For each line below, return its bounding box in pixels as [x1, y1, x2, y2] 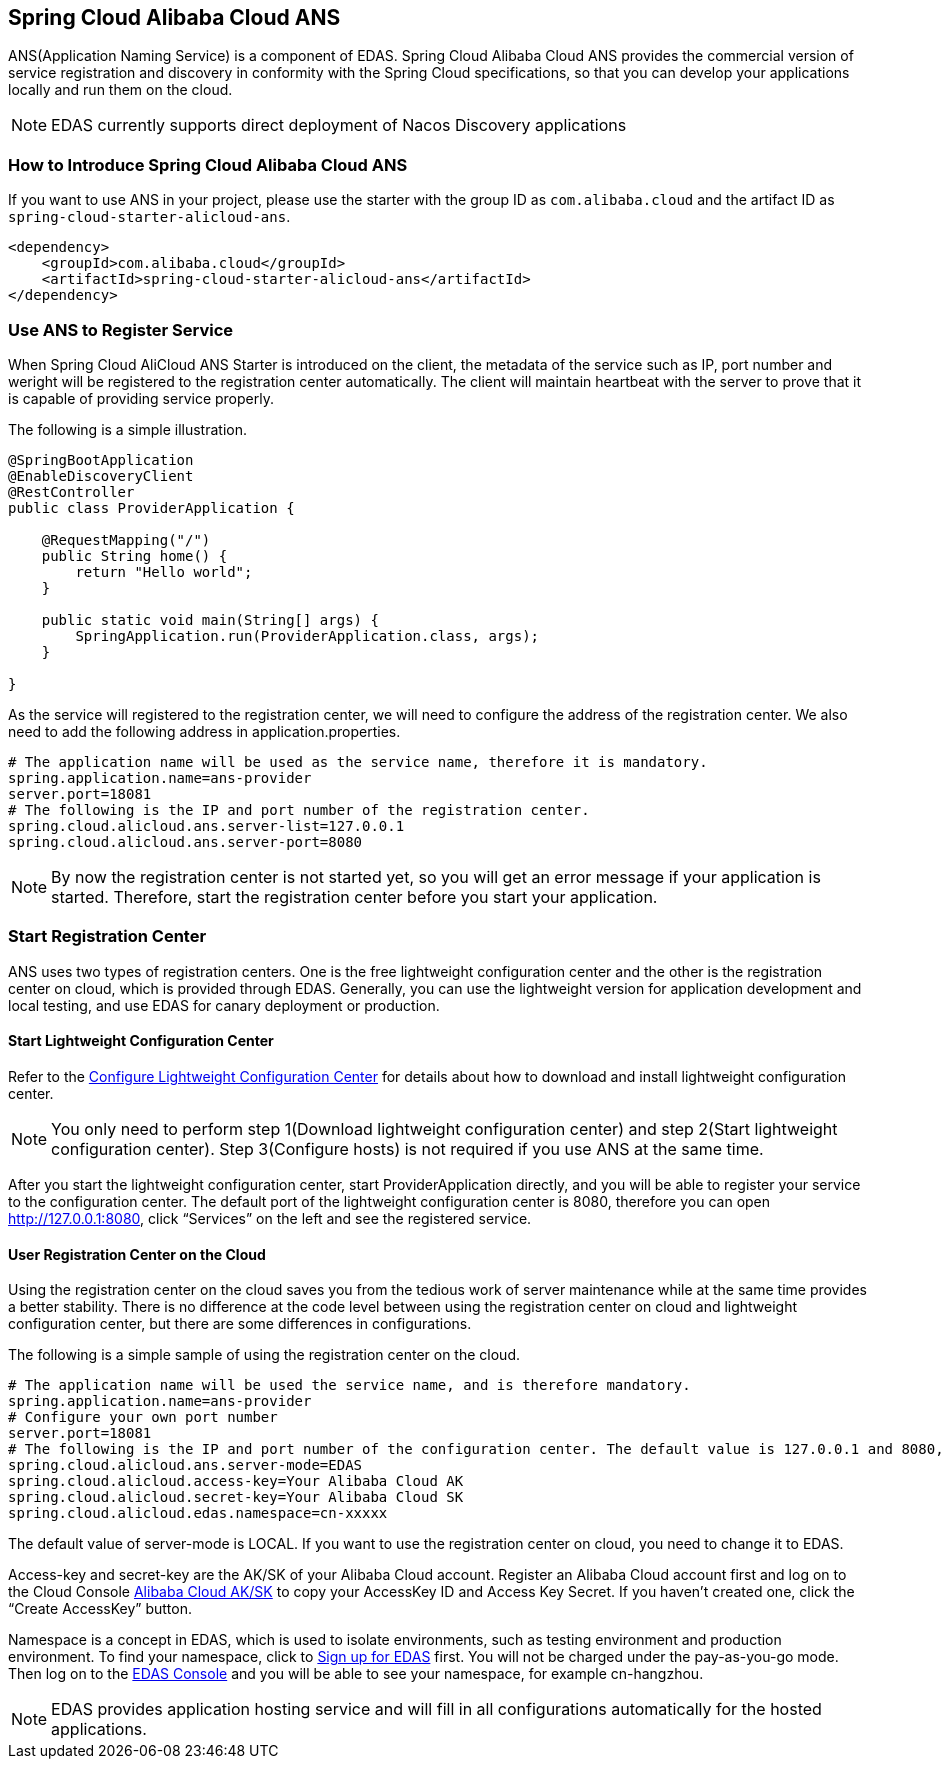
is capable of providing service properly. [8, 389, 274, 407]
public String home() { [41, 547, 228, 564]
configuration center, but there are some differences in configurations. [8, 1315, 472, 1333]
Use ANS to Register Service [8, 319, 234, 340]
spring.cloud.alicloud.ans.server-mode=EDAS [8, 1457, 363, 1474]
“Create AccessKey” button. [8, 1600, 193, 1618]
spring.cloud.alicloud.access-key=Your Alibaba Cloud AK [8, 1473, 464, 1490]
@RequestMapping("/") [41, 531, 211, 548]
